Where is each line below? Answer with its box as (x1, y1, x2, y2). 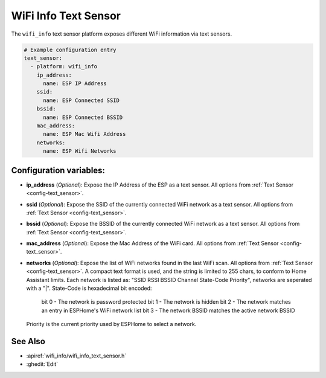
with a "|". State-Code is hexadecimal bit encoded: (26, 284, 152, 292)
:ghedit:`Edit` (26, 360, 59, 368)
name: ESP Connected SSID (43, 97, 120, 104)
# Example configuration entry (24, 46, 117, 53)
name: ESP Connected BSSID (43, 114, 123, 121)
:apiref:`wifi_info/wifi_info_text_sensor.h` (26, 352, 127, 359)
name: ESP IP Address (43, 80, 107, 87)
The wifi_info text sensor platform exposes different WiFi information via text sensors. (11, 30, 232, 37)
